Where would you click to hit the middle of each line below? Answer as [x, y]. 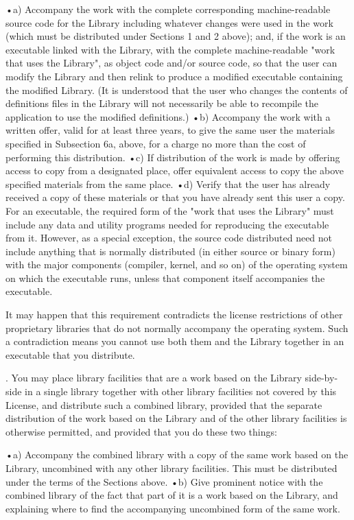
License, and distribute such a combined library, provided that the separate [164, 404]
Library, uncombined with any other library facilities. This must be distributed [172, 468]
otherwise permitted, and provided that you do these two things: [141, 431]
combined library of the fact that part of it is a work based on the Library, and [172, 495]
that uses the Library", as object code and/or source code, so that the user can [172, 63]
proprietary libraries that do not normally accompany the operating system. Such [177, 328]
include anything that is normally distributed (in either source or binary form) [170, 251]
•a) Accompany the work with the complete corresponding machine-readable [168, 9]
